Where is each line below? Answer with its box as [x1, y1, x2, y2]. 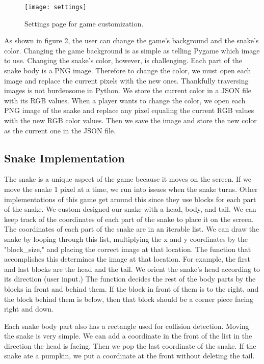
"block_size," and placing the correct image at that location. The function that [4, 243, 251, 254]
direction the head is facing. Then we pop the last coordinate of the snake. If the [4, 340, 256, 351]
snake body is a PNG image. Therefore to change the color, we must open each [4, 65, 251, 76]
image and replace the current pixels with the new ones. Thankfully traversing [4, 75, 249, 86]
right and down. [4, 303, 54, 314]
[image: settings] [24, 4, 87, 11]
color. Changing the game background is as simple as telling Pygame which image [4, 45, 260, 55]
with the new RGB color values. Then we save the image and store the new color [4, 115, 257, 125]
